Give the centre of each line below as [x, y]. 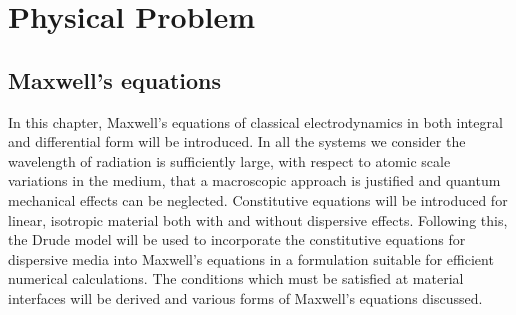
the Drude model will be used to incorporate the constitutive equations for [237, 239]
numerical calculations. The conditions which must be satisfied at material [236, 278]
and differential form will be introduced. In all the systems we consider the [237, 141]
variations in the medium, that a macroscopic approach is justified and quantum [254, 180]
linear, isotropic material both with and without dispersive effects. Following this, [258, 219]
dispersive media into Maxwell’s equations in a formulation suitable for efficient [251, 258]
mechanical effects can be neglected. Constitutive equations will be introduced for [258, 199]
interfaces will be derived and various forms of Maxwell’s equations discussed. [245, 297]
